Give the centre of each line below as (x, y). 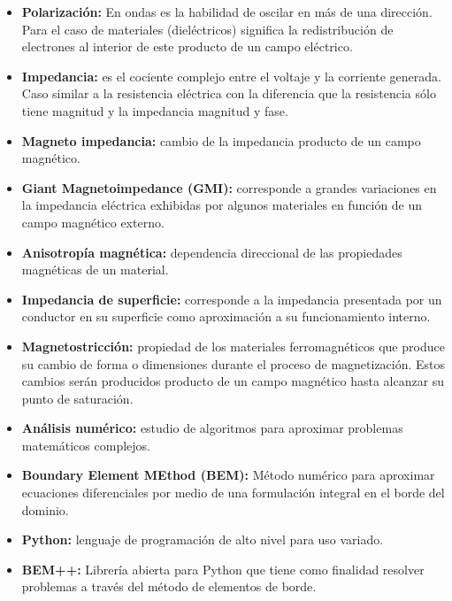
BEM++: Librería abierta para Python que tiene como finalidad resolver (223, 569)
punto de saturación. (77, 398)
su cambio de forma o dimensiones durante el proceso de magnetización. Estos (234, 363)
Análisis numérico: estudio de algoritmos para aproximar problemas (212, 428)
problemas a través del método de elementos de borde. (169, 586)
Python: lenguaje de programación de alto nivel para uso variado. (203, 539)
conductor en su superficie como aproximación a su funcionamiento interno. (226, 316)
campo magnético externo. (93, 222)
